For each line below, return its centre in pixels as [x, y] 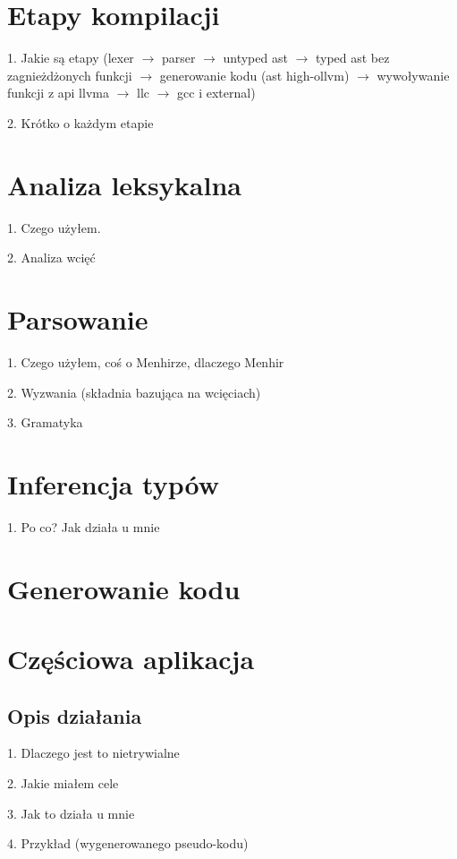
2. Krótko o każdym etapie [80, 122]
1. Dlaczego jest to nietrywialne [93, 753]
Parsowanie [78, 319]
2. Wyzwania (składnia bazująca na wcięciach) [134, 392]
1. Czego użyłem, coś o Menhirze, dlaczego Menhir [146, 361]
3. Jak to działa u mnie [71, 813]
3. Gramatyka [45, 422]
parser [178, 58]
